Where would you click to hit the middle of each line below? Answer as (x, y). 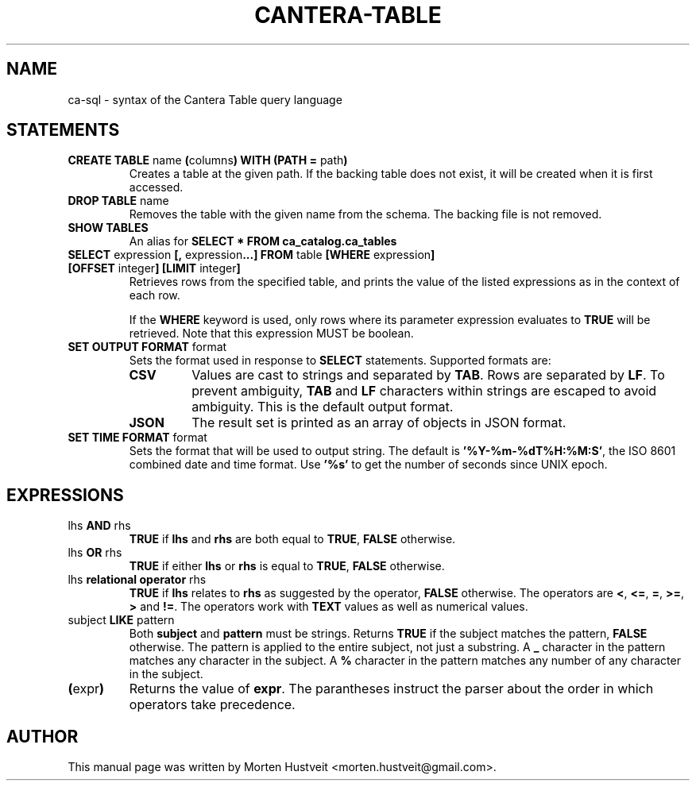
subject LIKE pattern (121, 620)
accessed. (156, 187)
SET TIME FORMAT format (137, 438)
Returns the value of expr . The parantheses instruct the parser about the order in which (391, 689)
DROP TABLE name (118, 201)
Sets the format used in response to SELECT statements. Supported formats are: (340, 361)
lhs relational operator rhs (137, 580)
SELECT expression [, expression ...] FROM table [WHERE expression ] (251, 255)
